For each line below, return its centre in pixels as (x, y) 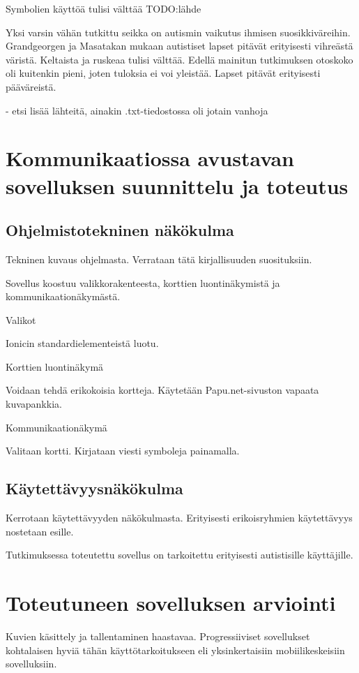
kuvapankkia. (34, 404)
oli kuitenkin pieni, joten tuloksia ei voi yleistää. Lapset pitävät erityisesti (163, 73)
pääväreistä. (31, 86)
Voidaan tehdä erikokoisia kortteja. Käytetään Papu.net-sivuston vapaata (162, 390)
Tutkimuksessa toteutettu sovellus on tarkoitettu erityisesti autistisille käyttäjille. (179, 555)
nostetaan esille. (40, 531)
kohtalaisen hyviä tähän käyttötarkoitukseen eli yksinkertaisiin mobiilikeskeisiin (175, 650)
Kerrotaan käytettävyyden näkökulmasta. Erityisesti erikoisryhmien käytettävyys (179, 518)
